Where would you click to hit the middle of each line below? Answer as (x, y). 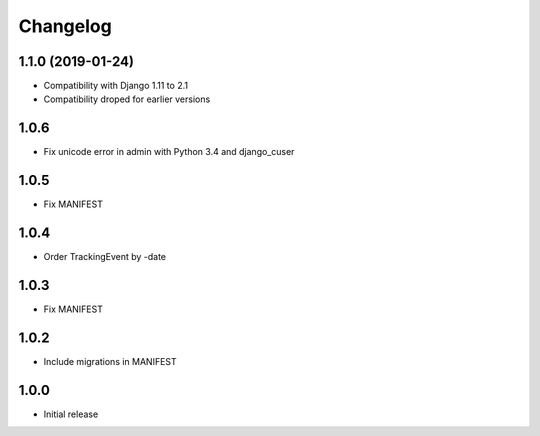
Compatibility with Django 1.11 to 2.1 (116, 86)
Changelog (65, 26)
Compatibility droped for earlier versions (127, 99)
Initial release (71, 414)
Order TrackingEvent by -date (105, 257)
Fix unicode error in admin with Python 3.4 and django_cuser (169, 152)
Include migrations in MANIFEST (110, 361)
